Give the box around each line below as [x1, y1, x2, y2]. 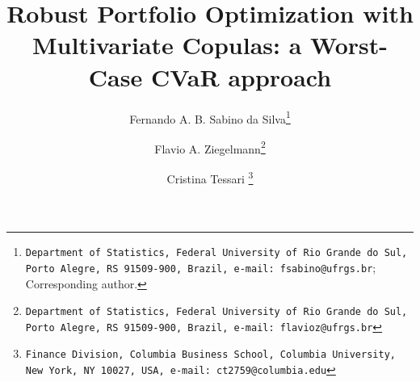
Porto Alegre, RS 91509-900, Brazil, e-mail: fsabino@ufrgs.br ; [25, 258, 376, 275]
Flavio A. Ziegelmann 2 [154, 137, 266, 157]
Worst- [310, 28, 388, 61]
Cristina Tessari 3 [166, 168, 254, 187]
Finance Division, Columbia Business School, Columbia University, [25, 349, 396, 361]
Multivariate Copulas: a [32, 28, 302, 61]
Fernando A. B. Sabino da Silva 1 [129, 107, 291, 127]
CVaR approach [150, 60, 332, 93]
